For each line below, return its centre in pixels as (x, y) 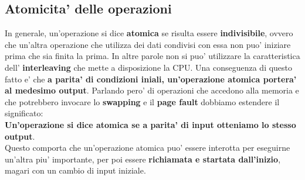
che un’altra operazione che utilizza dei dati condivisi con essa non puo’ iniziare (148, 44)
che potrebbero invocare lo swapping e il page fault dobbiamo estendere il (142, 101)
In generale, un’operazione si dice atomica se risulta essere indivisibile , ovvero (149, 33)
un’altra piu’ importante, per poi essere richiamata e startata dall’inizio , (143, 159)
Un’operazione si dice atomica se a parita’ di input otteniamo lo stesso (150, 124)
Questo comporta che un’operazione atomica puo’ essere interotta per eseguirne (148, 148)
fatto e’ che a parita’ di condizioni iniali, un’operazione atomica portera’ (151, 79)
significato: (24, 113)
